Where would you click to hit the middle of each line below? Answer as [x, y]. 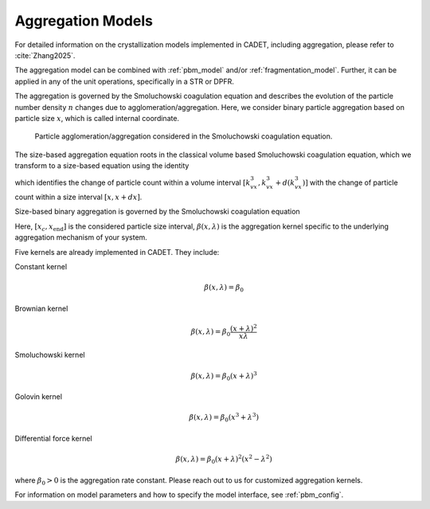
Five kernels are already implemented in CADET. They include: [117, 252]
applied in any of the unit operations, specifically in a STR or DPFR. [124, 81]
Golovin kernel [39, 397]
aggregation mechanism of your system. [81, 237]
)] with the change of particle [350, 182]
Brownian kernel [41, 308]
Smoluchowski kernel [50, 355]
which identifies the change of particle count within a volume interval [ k [133, 182]
